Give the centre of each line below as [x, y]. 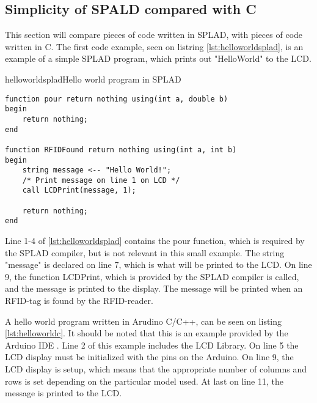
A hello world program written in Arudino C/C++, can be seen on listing [144, 321]
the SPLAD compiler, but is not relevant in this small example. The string [145, 252]
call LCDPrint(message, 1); [79, 190]
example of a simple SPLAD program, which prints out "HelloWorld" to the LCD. [158, 58]
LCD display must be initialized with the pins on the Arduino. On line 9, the [149, 357]
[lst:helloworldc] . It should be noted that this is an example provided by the [147, 333]
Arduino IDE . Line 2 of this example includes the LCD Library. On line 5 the [152, 345]
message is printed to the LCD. [64, 393]
